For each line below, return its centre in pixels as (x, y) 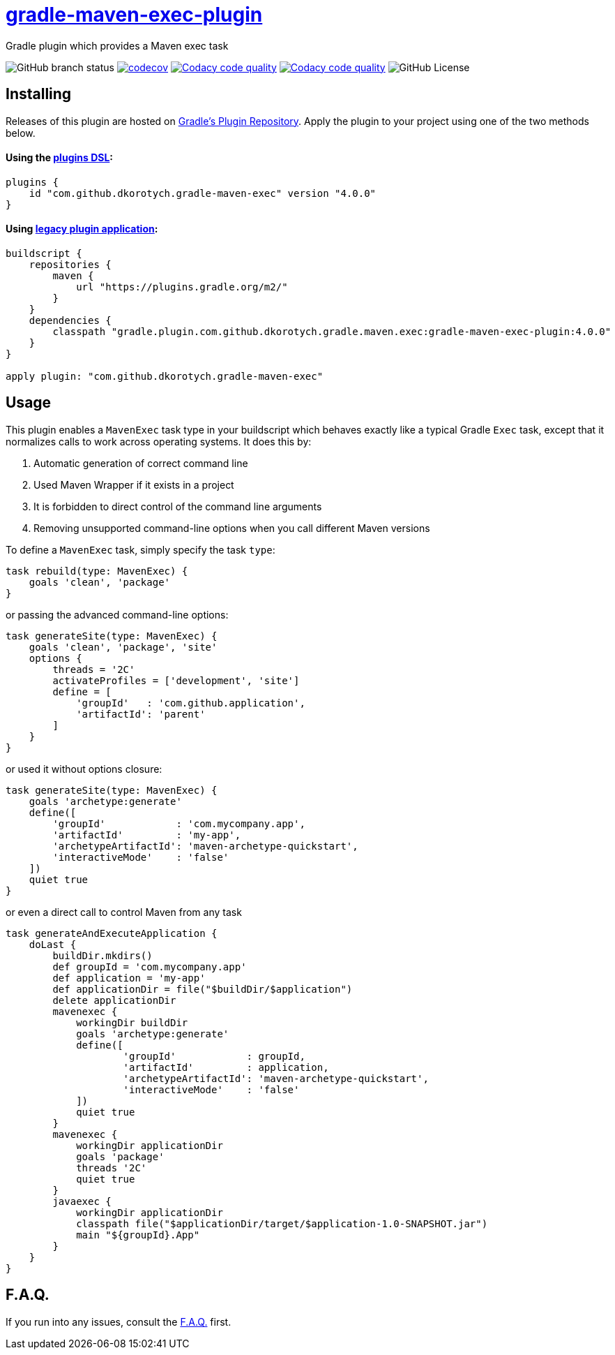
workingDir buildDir (132, 1022)
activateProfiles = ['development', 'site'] (176, 680)
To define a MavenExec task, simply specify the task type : (141, 549)
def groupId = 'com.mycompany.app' (150, 967)
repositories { (70, 265)
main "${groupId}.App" (138, 1235)
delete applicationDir (114, 1000)
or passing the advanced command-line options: (117, 614)
